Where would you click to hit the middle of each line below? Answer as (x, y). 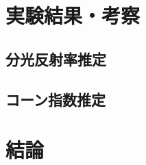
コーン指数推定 (56, 99)
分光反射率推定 (56, 59)
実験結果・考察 (73, 15)
